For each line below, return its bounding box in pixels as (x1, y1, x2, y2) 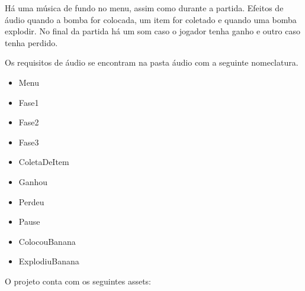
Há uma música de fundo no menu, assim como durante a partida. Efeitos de (5, 2, 284, 14)
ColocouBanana (18, 235, 76, 247)
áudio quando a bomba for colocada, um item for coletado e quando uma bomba (5, 13, 297, 25)
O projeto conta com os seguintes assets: (5, 274, 152, 287)
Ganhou (18, 175, 48, 187)
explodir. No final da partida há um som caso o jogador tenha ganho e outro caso (5, 25, 300, 37)
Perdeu (18, 195, 44, 208)
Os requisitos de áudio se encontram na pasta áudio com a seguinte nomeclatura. (5, 56, 298, 69)
